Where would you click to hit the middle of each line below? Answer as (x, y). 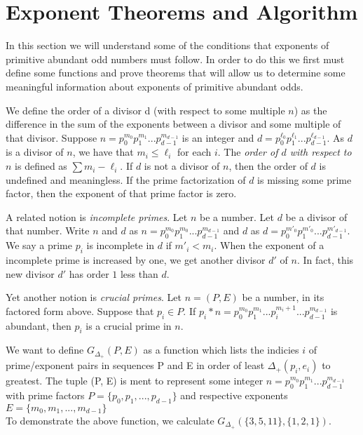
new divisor (30, 273)
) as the (310, 110)
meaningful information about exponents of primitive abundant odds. (155, 86)
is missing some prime (304, 179)
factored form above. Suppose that (80, 310)
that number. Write (48, 230)
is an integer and (218, 137)
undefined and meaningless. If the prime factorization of (126, 179)
